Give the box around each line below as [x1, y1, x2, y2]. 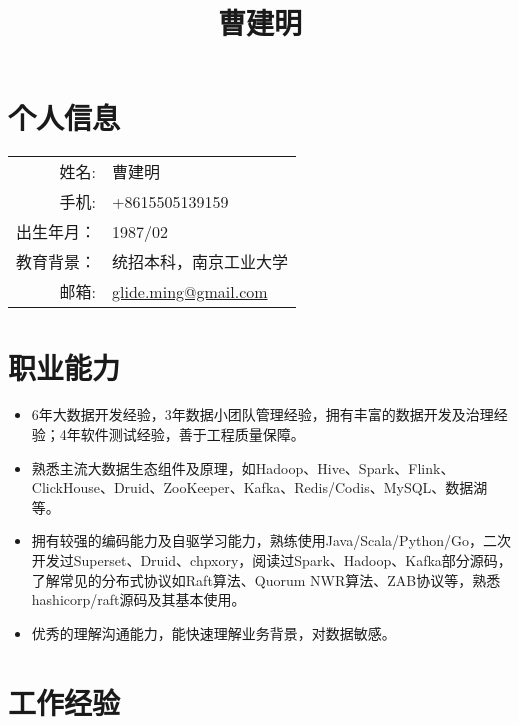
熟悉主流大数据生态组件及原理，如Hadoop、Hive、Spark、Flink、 [31, 457, 455, 478]
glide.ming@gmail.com [112, 279, 268, 303]
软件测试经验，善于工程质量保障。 [80, 424, 305, 445]
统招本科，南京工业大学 [112, 250, 289, 274]
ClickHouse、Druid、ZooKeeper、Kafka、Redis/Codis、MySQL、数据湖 [31, 477, 488, 498]
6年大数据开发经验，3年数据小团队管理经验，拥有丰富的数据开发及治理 [31, 404, 494, 425]
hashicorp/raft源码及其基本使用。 [31, 589, 246, 610]
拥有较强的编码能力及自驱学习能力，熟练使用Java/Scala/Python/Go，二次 [31, 530, 512, 551]
